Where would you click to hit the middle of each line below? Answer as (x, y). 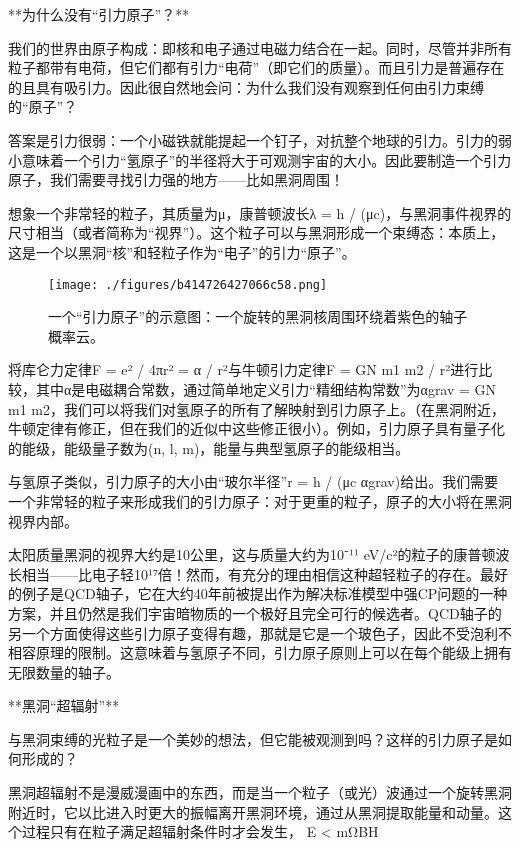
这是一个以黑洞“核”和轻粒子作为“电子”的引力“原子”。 (182, 251)
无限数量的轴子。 (64, 671)
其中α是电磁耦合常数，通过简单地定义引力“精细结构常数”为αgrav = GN (266, 388)
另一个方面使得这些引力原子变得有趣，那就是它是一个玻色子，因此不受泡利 (253, 632)
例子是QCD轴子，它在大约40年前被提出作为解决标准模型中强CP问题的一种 (264, 593)
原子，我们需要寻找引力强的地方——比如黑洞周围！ (176, 179)
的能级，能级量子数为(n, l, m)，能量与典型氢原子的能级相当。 (209, 447)
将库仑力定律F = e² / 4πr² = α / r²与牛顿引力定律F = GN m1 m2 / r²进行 (243, 369)
